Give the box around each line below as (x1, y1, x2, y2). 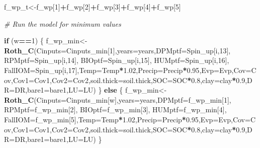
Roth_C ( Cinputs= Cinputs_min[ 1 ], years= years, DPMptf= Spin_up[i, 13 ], (4, 45, 231, 55)
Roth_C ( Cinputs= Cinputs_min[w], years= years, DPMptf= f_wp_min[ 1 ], (4, 94, 231, 105)
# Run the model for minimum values (4, 18, 121, 29)
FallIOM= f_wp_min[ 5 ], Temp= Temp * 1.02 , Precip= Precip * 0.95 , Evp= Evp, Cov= (4, 114, 250, 124)
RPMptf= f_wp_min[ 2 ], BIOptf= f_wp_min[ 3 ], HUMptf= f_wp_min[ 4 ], (4, 104, 227, 115)
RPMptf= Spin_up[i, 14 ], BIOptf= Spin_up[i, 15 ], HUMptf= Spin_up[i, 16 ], (4, 55, 229, 65)
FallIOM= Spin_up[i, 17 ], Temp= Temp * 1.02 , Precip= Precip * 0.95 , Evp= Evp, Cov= (4, 64, 251, 75)
